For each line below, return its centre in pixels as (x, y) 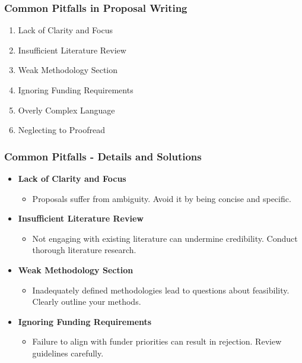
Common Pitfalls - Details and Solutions (103, 156)
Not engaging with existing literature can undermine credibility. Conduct (165, 238)
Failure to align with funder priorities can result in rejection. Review (157, 341)
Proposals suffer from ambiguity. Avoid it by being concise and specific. (162, 198)
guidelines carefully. (68, 353)
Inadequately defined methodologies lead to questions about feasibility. (161, 290)
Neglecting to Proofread (61, 130)
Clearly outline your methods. (87, 302)
